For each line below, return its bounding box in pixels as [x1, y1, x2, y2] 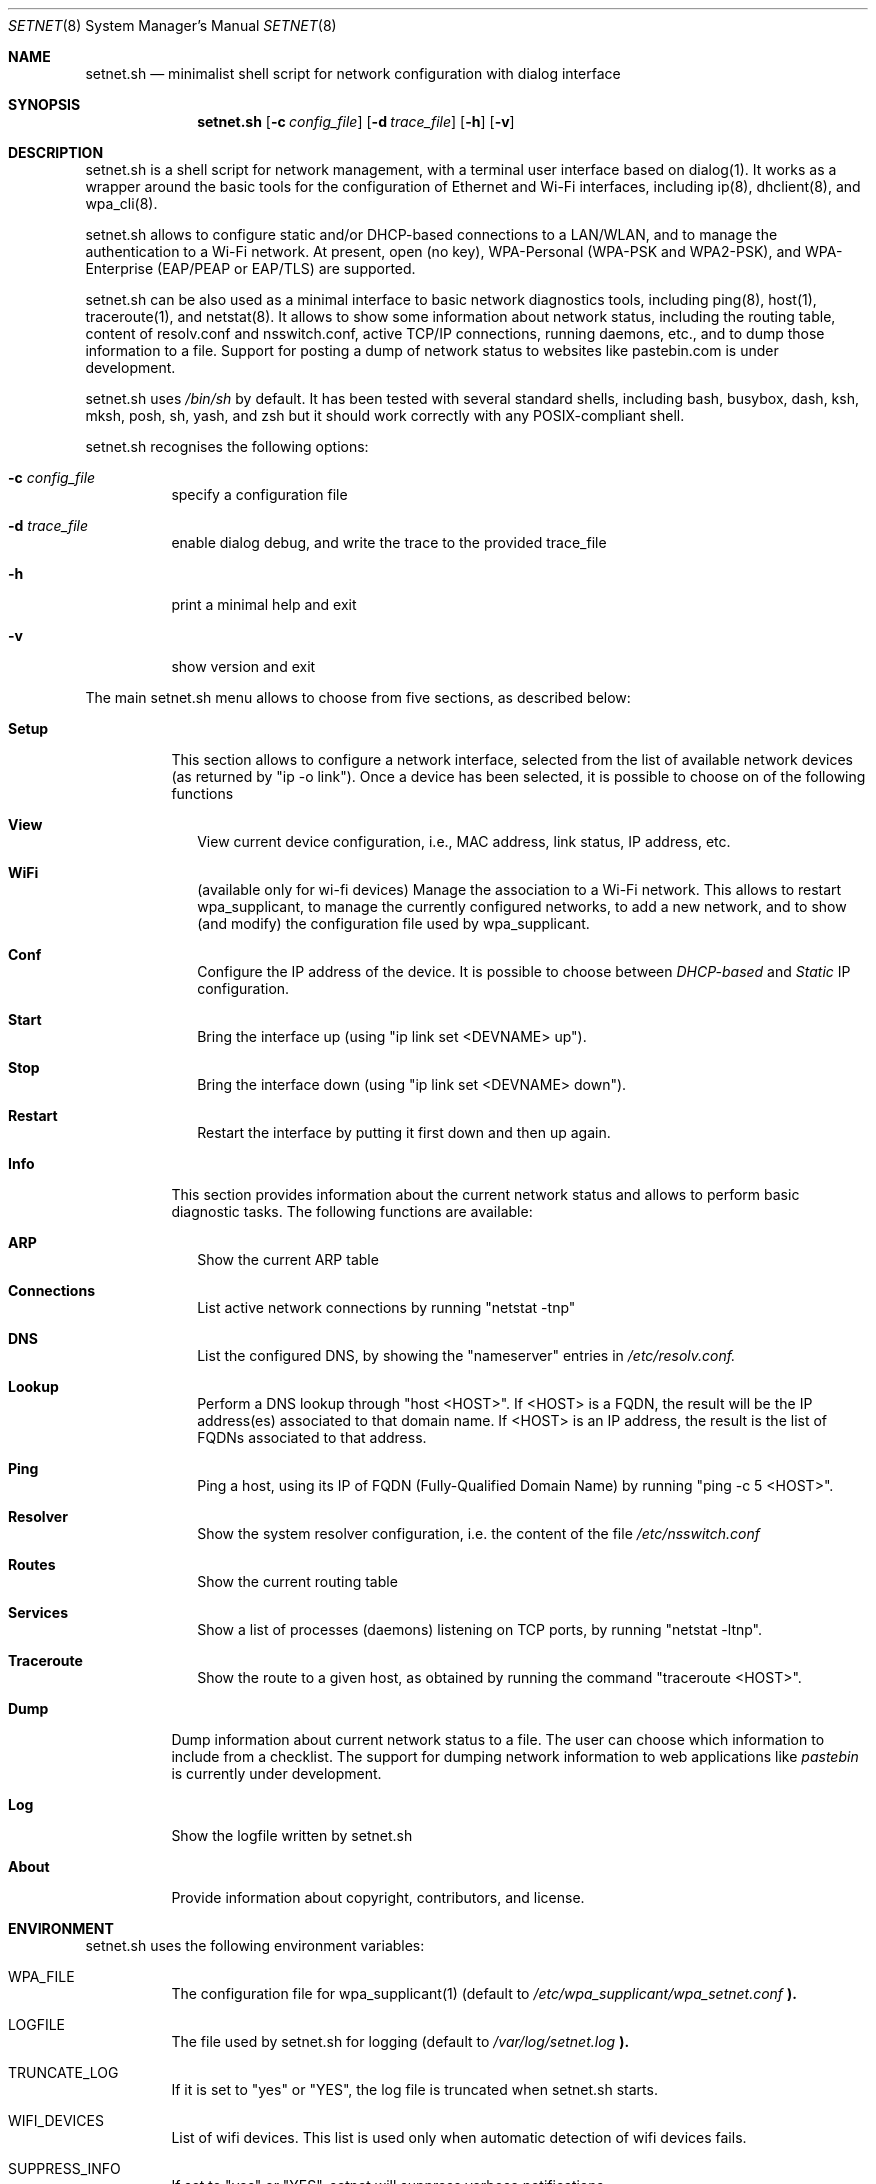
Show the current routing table [197, 1573, 398, 1590]
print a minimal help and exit [171, 596, 357, 613]
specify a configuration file [171, 486, 348, 503]
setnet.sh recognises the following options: [85, 438, 369, 455]
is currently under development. [171, 1765, 382, 1782]
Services [8, 1604, 69, 1621]
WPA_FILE [8, 1968, 75, 1985]
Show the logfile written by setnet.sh [171, 1827, 413, 1844]
